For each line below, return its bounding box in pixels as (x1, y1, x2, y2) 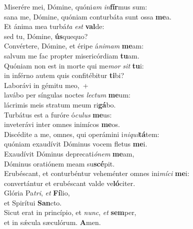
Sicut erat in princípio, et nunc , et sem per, (4, 207, 136, 217)
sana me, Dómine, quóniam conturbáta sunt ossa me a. (4, 11, 171, 21)
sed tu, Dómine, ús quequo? (4, 30, 88, 41)
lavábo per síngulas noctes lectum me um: (4, 89, 130, 100)
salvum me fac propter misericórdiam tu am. (4, 50, 139, 60)
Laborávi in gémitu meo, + (4, 79, 88, 90)
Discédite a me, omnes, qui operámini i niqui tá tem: (4, 128, 159, 139)
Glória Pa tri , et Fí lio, (4, 187, 70, 198)
